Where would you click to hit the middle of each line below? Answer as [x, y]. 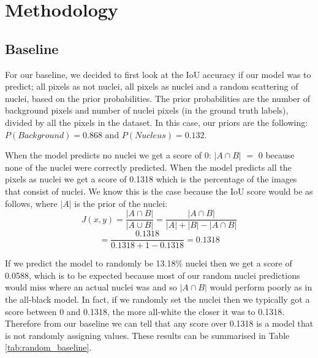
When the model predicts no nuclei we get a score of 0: [108, 155]
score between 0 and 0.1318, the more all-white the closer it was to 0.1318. [145, 311]
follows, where [31, 203]
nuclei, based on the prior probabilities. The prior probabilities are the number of [157, 98]
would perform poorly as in [261, 287]
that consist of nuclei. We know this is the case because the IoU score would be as [159, 191]
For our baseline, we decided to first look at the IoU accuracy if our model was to [158, 74]
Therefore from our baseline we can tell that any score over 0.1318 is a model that [159, 323]
